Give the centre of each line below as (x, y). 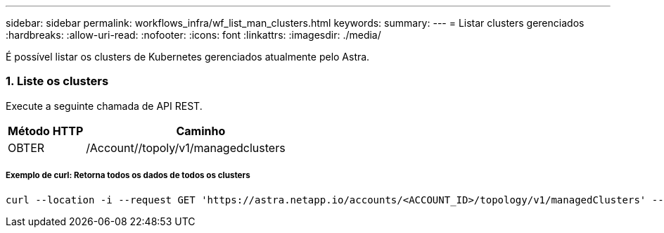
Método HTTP (46, 131)
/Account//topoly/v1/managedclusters (186, 147)
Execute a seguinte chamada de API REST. (104, 106)
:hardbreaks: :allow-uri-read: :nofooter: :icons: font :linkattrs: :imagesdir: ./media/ (193, 35)
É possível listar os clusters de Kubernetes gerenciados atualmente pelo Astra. (188, 57)
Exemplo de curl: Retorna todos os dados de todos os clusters (128, 176)
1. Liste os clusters (57, 81)
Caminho (201, 131)
